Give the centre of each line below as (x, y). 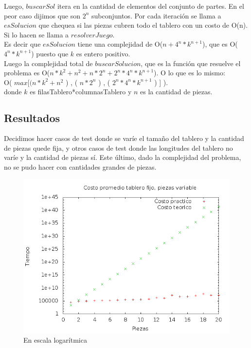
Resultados (32, 118)
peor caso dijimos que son (42, 15)
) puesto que (50, 53)
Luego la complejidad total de (48, 63)
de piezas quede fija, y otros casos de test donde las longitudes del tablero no (118, 148)
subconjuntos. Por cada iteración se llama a (156, 15)
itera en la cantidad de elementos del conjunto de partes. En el (151, 6)
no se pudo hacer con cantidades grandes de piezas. (80, 166)
